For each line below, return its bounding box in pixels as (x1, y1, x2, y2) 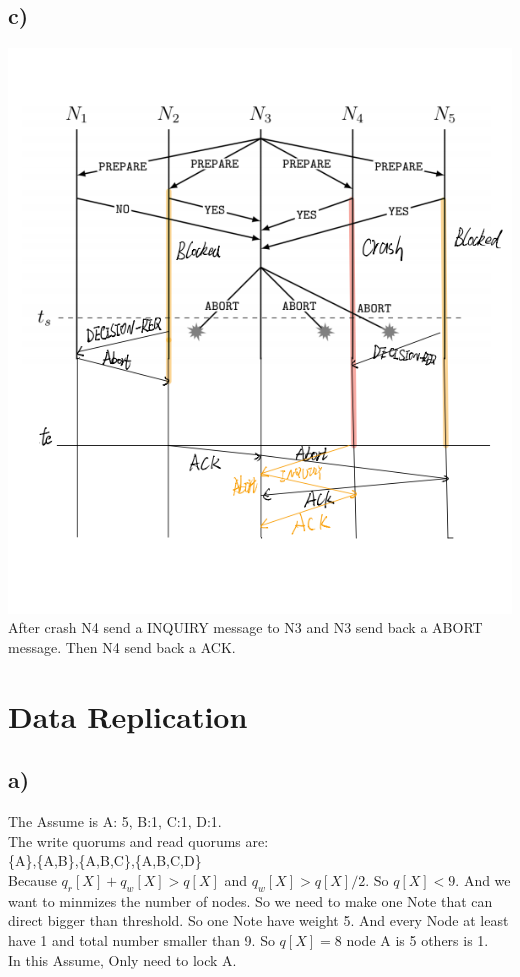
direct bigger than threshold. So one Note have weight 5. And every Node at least (8, 910, 509, 931)
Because (8, 869, 57, 890)
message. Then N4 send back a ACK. (8, 637, 236, 658)
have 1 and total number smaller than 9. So (8, 929, 275, 950)
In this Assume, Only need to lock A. (8, 949, 237, 970)
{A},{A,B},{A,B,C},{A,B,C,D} (8, 850, 202, 871)
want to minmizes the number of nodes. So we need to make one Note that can (8, 890, 493, 911)
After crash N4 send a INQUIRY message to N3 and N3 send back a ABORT (8, 617, 483, 638)
